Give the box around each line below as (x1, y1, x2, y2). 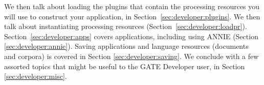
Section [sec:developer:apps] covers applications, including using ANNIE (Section (4, 31, 258, 41)
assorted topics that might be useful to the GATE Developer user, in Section (4, 61, 245, 71)
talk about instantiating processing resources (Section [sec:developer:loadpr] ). (4, 21, 247, 32)
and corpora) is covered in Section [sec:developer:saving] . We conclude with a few (4, 50, 259, 61)
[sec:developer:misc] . (4, 71, 67, 81)
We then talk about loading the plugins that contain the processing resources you (4, 1, 260, 11)
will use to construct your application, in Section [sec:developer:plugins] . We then (4, 11, 260, 21)
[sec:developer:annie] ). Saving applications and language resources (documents (4, 41, 249, 51)
